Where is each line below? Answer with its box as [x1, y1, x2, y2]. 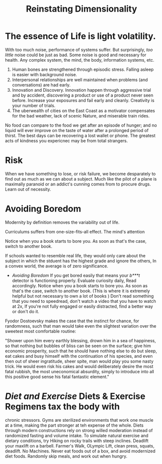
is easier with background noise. [12, 71, 78, 77]
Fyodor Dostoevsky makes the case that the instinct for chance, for [5, 318, 140, 324]
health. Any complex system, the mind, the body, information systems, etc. [5, 57, 154, 63]
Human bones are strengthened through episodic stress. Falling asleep [12, 66, 154, 72]
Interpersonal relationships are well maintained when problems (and [12, 77, 148, 83]
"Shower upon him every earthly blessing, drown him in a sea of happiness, [5, 337, 156, 343]
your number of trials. [12, 102, 56, 108]
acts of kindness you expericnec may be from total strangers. [5, 137, 128, 144]
